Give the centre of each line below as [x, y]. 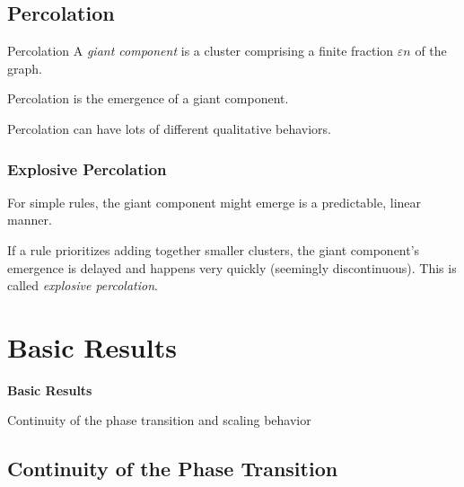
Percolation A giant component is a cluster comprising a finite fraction [201, 51]
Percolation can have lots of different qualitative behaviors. [169, 128]
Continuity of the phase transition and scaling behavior [159, 420]
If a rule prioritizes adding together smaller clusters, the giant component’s [214, 249]
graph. [25, 68]
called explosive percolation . [83, 285]
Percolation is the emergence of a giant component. [148, 98]
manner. [30, 220]
